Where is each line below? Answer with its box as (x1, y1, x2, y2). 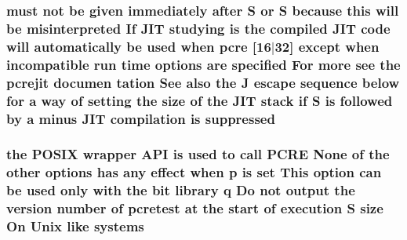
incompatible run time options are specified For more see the (6, 54, 401, 74)
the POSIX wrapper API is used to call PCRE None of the (6, 144, 390, 164)
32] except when (274, 36, 380, 56)
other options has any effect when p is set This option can (6, 162, 382, 182)
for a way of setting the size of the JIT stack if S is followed (6, 90, 393, 110)
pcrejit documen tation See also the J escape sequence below (6, 72, 400, 92)
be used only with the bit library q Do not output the (6, 180, 355, 200)
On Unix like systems (6, 216, 144, 236)
